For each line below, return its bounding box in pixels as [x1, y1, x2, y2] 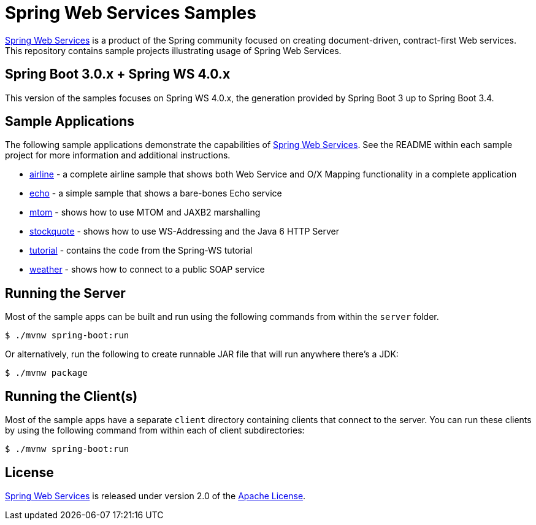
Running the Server [5, 285, 126, 301]
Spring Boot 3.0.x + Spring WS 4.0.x [5, 66, 231, 82]
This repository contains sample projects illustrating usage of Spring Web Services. [5, 45, 342, 56]
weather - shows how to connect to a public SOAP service [29, 264, 265, 275]
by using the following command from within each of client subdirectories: [5, 425, 305, 436]
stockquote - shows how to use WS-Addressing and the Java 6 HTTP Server [29, 226, 339, 237]
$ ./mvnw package [5, 368, 88, 378]
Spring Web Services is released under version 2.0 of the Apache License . [5, 490, 306, 501]
